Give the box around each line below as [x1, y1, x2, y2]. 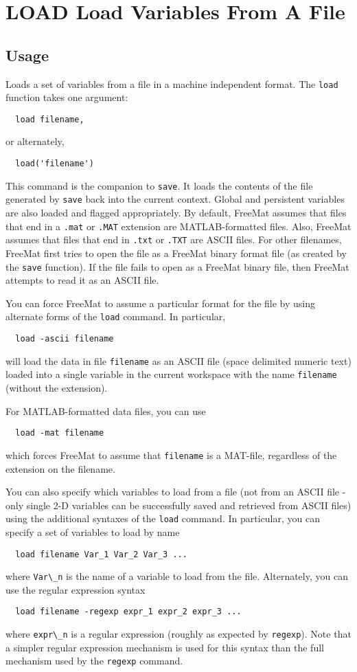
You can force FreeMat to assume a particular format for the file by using [5, 295, 315, 310]
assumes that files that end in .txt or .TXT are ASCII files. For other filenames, [5, 232, 342, 247]
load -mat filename [15, 428, 104, 438]
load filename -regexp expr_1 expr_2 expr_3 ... [15, 607, 242, 617]
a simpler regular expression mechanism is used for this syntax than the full [5, 640, 324, 654]
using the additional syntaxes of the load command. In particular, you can [5, 511, 320, 526]
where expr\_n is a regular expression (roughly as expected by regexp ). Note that [5, 627, 352, 641]
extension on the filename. [5, 461, 115, 475]
